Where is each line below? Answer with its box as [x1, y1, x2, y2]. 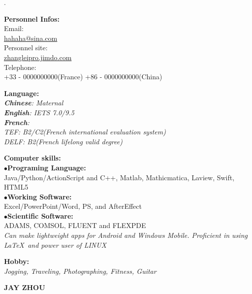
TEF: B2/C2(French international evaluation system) [4, 127, 166, 137]
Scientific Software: [7, 210, 73, 221]
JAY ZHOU [4, 282, 45, 293]
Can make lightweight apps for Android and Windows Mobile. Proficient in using [4, 230, 248, 240]
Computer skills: [4, 153, 61, 163]
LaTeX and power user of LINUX [4, 239, 107, 250]
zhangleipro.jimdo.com [4, 52, 72, 62]
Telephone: [4, 62, 36, 72]
